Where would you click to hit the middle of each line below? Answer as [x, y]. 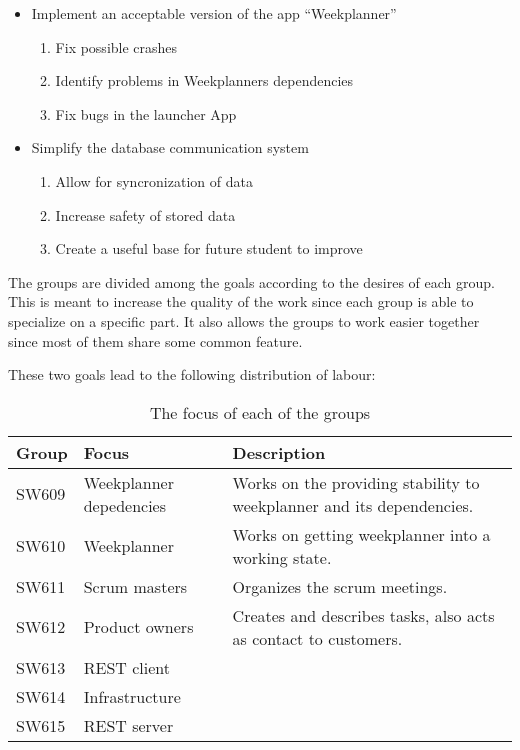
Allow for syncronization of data [154, 180]
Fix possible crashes [116, 46]
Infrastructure [132, 696]
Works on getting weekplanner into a [361, 534]
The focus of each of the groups [260, 412]
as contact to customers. [317, 638]
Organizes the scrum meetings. [340, 586]
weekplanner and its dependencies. [353, 505]
